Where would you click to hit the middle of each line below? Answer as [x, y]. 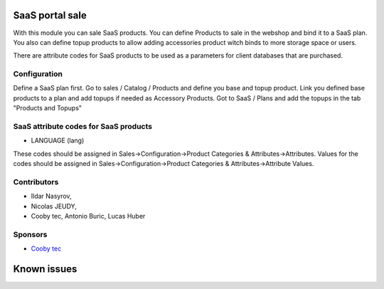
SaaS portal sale [50, 15]
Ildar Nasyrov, [51, 196]
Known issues [45, 269]
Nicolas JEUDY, [54, 206]
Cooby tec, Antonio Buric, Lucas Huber [88, 216]
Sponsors [30, 234]
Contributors [36, 182]
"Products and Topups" [47, 108]
